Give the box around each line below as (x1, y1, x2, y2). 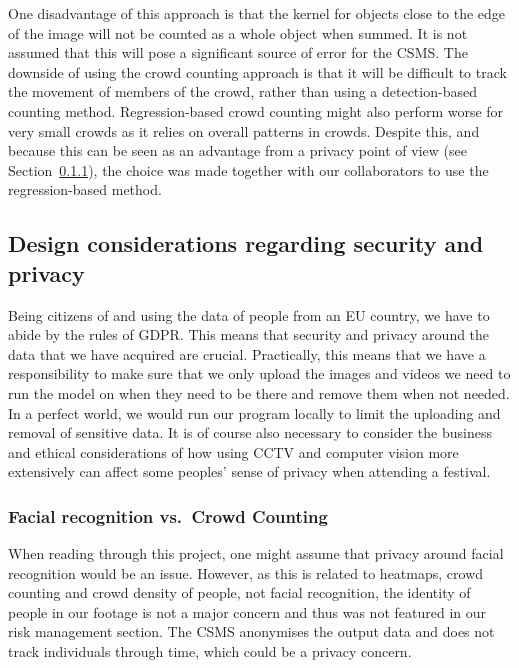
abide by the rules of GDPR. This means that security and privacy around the (8, 324, 490, 345)
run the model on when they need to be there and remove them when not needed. (8, 382, 510, 403)
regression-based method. (8, 179, 162, 200)
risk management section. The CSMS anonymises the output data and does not (8, 621, 495, 642)
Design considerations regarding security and (8, 228, 484, 259)
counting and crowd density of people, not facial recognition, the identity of (8, 582, 471, 603)
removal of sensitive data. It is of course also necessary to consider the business (8, 422, 492, 443)
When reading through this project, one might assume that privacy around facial (8, 543, 504, 564)
